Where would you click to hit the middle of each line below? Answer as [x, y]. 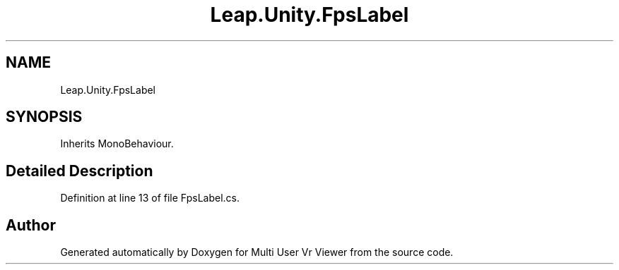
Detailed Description [79, 171]
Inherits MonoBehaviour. [117, 144]
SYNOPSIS [44, 117]
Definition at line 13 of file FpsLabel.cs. [150, 198]
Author [31, 225]
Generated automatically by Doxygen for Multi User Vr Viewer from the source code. [257, 252]
